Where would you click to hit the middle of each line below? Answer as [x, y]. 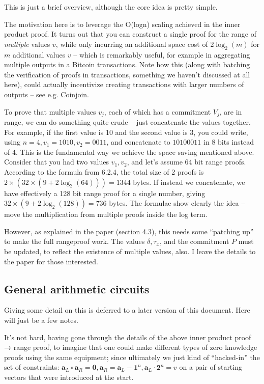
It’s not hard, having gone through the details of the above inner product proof [128, 337]
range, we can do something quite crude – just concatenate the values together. [127, 122]
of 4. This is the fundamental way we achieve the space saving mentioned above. [129, 152]
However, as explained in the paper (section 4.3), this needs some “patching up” [129, 231]
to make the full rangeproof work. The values [75, 241]
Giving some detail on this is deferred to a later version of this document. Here [127, 310]
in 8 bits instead [229, 142]
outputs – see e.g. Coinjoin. [47, 94]
